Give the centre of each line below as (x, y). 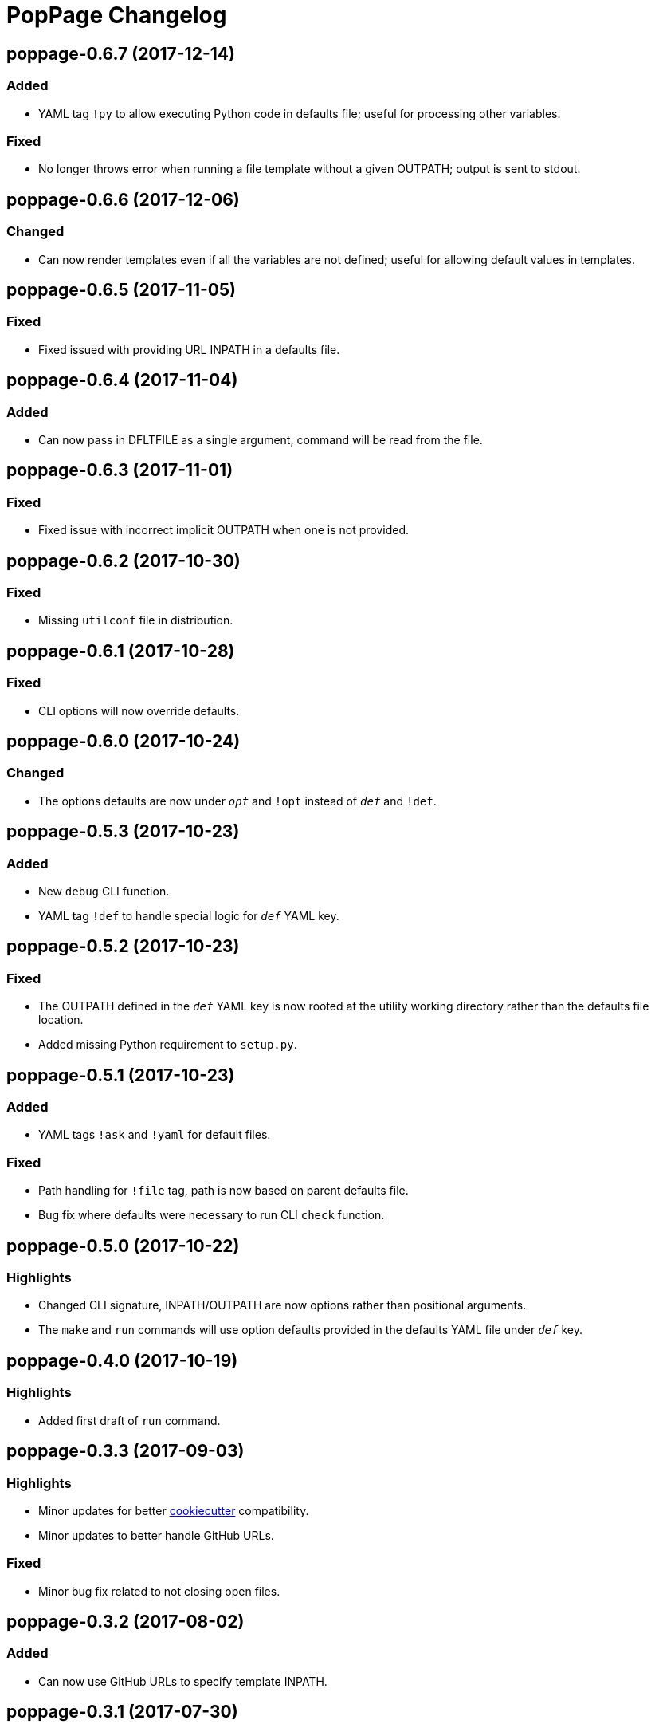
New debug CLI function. (104, 892)
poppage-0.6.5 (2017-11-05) (121, 289)
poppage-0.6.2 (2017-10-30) (124, 561)
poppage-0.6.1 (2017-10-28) (121, 651)
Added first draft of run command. (129, 1420)
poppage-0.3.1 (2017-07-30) (122, 1712)
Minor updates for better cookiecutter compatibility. (174, 1510)
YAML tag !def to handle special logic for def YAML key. (189, 916)
